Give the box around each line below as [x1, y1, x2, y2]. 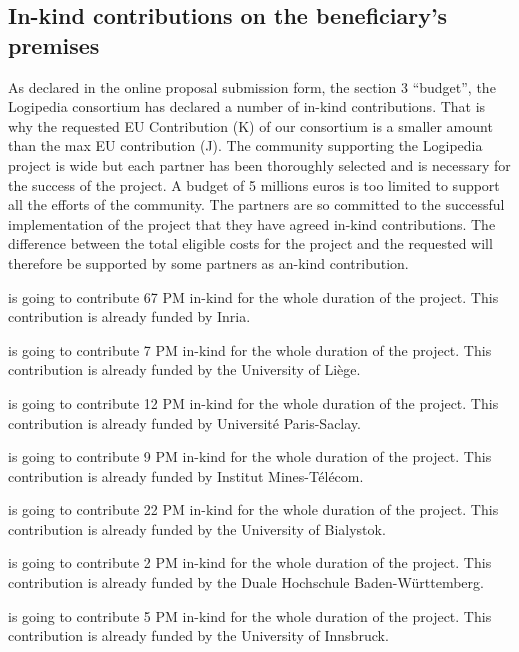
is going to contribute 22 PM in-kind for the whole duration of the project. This [8, 499, 499, 520]
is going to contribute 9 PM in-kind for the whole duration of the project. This [8, 446, 492, 467]
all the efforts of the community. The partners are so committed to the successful [8, 194, 505, 215]
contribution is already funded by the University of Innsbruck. [8, 625, 389, 646]
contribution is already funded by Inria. [8, 306, 251, 327]
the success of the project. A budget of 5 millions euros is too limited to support [8, 174, 500, 195]
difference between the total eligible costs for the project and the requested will [8, 233, 493, 254]
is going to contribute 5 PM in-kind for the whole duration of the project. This [8, 605, 492, 626]
